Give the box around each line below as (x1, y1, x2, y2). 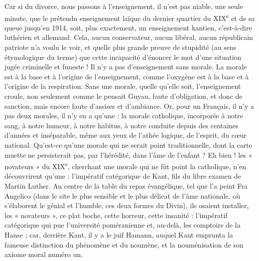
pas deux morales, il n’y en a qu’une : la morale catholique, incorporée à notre (4, 110, 244, 121)
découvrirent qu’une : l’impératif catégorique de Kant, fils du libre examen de (4, 171, 241, 181)
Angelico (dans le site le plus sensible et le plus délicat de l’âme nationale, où (4, 190, 240, 201)
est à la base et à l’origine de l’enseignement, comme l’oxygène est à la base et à (4, 71, 249, 81)
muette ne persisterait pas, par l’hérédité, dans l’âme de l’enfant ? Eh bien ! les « (4, 149, 253, 160)
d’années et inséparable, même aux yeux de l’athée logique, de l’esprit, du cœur (4, 130, 247, 140)
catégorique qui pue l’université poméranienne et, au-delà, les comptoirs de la (4, 220, 241, 230)
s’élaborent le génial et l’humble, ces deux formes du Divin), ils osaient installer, (4, 200, 249, 211)
